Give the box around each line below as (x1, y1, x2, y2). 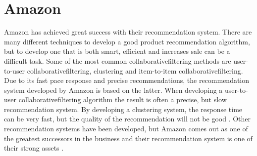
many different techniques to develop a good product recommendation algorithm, (4, 36, 250, 46)
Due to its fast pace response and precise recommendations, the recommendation (4, 75, 250, 85)
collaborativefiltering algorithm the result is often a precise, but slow (18, 94, 227, 105)
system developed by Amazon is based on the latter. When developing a (4, 84, 223, 95)
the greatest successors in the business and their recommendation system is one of (4, 133, 253, 143)
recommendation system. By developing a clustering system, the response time (4, 104, 243, 114)
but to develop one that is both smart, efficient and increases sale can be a (4, 46, 230, 56)
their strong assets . (4, 143, 64, 153)
